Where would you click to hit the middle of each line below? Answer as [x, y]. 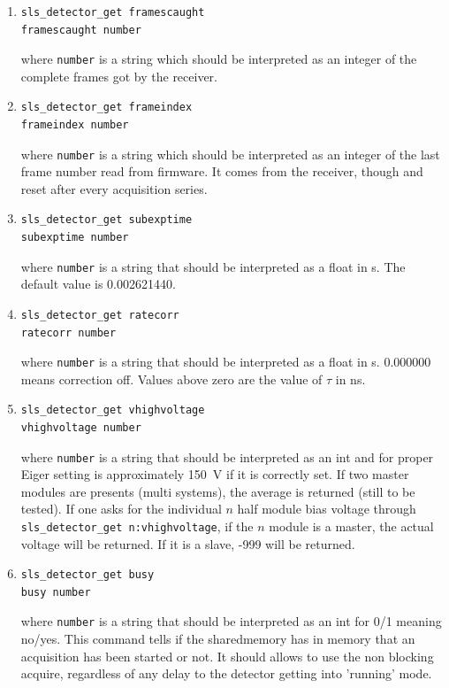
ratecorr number [68, 332]
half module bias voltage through [327, 509]
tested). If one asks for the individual [121, 509]
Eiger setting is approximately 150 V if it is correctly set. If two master [215, 474]
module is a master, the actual [351, 526]
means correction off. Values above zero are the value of [171, 379]
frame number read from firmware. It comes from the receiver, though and [222, 171]
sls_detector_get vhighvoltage [113, 410]
